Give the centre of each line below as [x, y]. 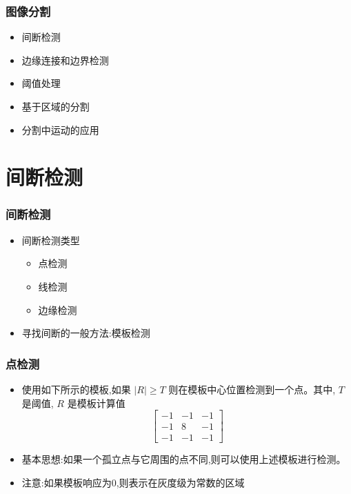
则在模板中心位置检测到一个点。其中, [252, 389]
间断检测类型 [51, 240]
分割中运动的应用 [60, 129]
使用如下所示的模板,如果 [76, 389]
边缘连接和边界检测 [65, 60]
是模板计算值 [96, 403]
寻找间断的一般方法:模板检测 [86, 333]
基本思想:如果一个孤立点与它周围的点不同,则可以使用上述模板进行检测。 [184, 459]
